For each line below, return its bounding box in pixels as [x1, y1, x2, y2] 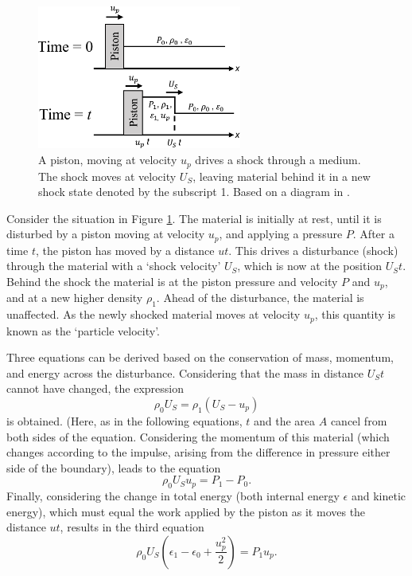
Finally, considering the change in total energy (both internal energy [6, 488, 340, 504]
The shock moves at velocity [38, 167, 177, 184]
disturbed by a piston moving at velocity [6, 225, 205, 242]
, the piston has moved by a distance [35, 241, 215, 258]
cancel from [330, 413, 387, 429]
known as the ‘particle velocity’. [6, 322, 161, 339]
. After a [352, 225, 395, 242]
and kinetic [351, 488, 406, 504]
